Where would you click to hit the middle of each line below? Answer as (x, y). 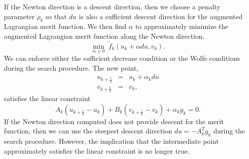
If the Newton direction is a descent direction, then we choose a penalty (112, 6)
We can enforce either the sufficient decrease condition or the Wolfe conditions (122, 58)
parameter (19, 16)
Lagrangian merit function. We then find (65, 26)
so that (56, 16)
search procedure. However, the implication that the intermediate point (111, 141)
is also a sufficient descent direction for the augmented (161, 16)
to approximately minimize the (182, 26)
